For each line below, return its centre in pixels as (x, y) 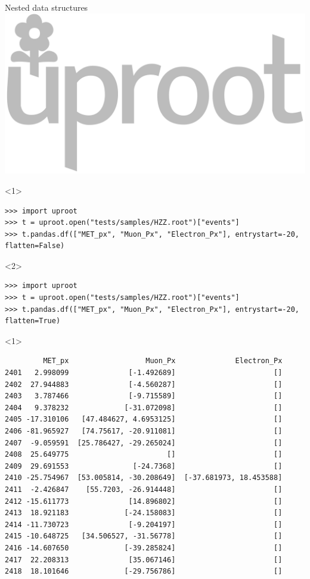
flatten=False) (35, 246)
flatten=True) (33, 321)
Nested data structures (46, 7)
